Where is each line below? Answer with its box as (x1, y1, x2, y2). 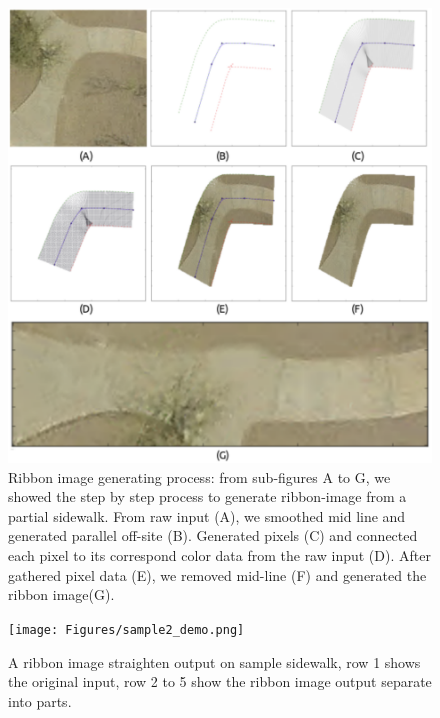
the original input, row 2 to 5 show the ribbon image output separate (8, 671, 432, 692)
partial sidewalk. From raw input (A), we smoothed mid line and (8, 505, 406, 526)
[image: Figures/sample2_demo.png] (8, 622, 245, 637)
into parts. (8, 690, 72, 711)
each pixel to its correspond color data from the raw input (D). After (8, 545, 431, 566)
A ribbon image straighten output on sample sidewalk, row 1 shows (8, 651, 421, 672)
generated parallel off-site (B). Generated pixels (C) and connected (8, 525, 418, 546)
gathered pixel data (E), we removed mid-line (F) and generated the (8, 564, 427, 585)
